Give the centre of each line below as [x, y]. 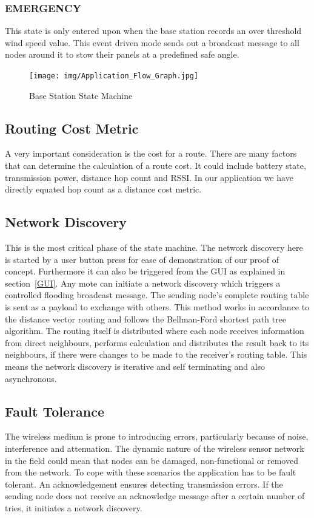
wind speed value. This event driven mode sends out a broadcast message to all [152, 42]
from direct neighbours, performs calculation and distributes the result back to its [157, 342]
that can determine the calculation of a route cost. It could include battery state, [155, 165]
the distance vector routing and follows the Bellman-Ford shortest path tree [146, 319]
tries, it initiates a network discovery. [74, 507]
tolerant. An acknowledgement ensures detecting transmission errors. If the [144, 484]
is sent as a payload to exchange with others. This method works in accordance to [157, 307]
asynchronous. [31, 378]
